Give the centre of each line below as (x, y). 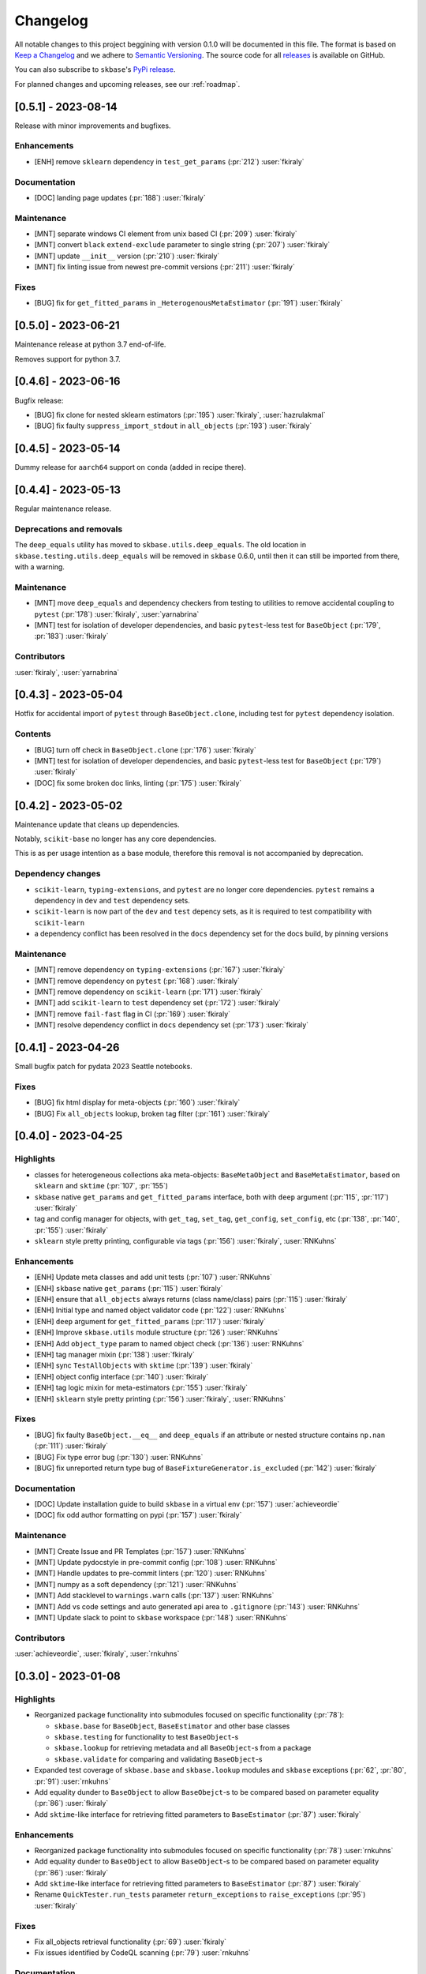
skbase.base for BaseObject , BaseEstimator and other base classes (172, 1726)
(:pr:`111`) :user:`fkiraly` (71, 1446)
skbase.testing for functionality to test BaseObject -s (146, 1737)
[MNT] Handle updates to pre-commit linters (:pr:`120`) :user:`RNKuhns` (151, 1573)
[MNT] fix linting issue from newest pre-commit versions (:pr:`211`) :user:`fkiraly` (164, 267)
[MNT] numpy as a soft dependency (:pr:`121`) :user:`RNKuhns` (136, 1584)
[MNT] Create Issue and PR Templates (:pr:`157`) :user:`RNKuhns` (140, 1551)
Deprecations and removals (69, 529)
